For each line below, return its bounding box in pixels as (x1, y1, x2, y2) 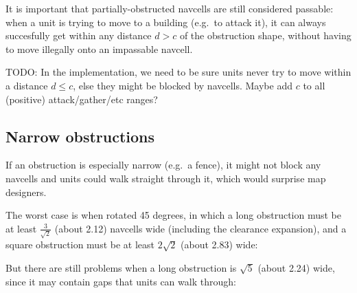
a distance (5, 78, 48, 92)
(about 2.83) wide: (181, 237, 258, 252)
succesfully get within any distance (5, 28, 152, 43)
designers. (5, 184, 47, 199)
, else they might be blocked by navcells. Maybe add (73, 78, 292, 92)
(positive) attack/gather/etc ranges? (5, 91, 158, 106)
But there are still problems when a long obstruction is (5, 261, 237, 275)
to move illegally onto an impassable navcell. (5, 41, 193, 56)
